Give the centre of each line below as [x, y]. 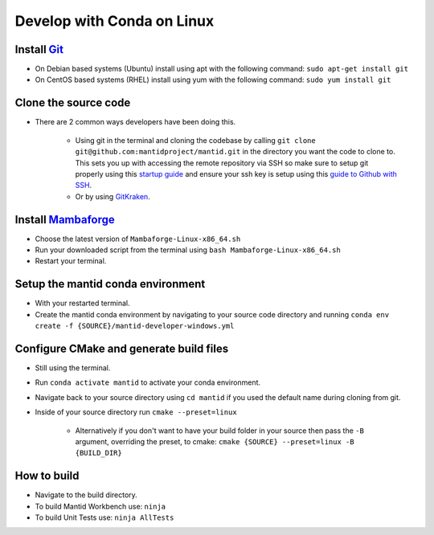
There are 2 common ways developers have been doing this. [135, 122]
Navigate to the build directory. [86, 495]
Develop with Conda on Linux [115, 21]
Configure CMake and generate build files [122, 348]
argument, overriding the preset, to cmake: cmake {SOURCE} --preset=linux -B [215, 441]
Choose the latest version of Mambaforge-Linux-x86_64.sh [138, 239]
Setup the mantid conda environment [110, 284]
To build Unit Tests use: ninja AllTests [104, 517]
